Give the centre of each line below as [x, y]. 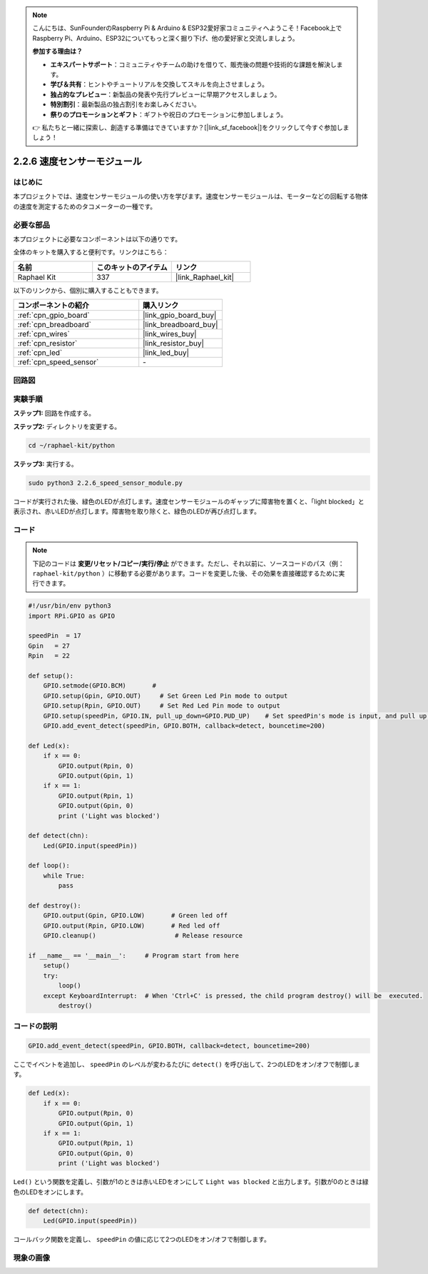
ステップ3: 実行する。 [45, 463]
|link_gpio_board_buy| [180, 316]
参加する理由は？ [57, 51]
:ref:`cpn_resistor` [47, 343]
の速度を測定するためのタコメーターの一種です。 [85, 206]
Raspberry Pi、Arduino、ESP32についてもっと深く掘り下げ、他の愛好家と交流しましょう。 [165, 38]
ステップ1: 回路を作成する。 [54, 413]
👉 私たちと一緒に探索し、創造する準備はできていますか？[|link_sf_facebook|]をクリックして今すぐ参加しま [191, 127]
